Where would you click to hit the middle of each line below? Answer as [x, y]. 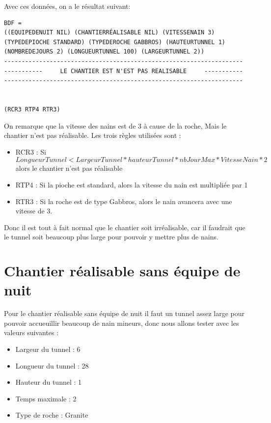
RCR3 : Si [31, 151]
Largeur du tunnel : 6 [48, 349]
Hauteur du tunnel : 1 [49, 382]
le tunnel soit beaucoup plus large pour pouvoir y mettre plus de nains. [111, 237]
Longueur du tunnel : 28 [52, 365]
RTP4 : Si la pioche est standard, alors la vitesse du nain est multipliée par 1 [132, 184]
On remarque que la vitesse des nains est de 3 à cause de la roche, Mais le [115, 125]
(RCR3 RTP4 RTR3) [32, 109]
